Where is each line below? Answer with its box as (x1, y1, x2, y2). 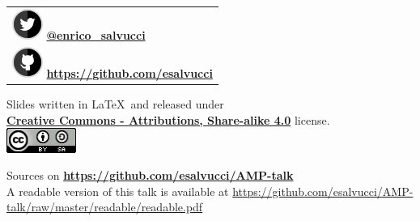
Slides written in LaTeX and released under (6, 96, 224, 113)
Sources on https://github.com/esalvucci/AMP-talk (6, 167, 294, 184)
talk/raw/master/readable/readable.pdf (6, 198, 203, 215)
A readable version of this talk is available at (6, 182, 229, 199)
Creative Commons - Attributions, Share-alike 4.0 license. (6, 111, 330, 128)
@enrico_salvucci (46, 26, 146, 43)
